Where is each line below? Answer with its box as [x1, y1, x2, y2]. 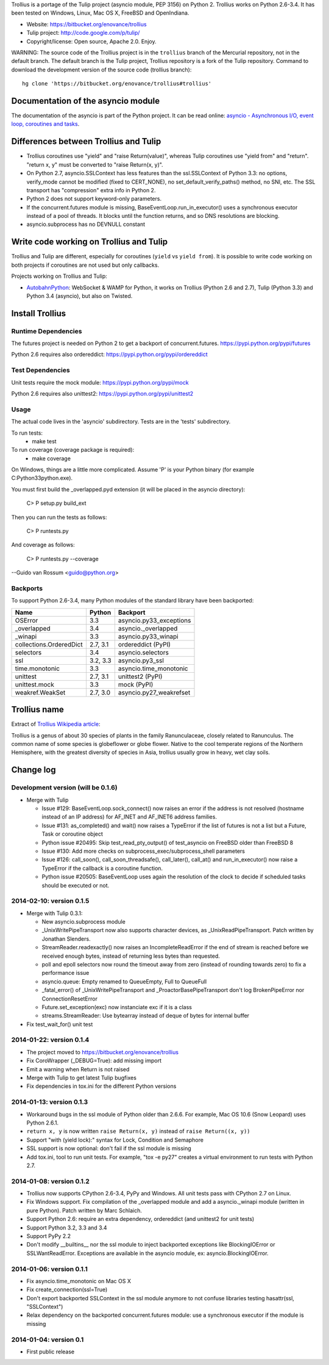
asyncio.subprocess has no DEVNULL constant [26, 220, 146, 228]
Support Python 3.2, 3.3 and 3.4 [26, 1224, 107, 1231]
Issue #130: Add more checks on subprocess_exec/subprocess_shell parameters [41, 847, 245, 855]
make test [32, 437, 57, 445]
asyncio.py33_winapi [118, 632, 179, 640]
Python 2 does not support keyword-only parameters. [26, 195, 161, 203]
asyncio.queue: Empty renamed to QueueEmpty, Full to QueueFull [41, 977, 207, 985]
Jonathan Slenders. [41, 935, 91, 943]
